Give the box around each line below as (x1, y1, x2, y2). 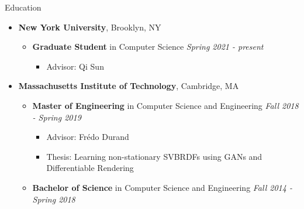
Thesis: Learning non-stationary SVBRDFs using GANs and (46, 150, 262, 162)
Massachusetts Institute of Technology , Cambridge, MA (18, 80, 239, 92)
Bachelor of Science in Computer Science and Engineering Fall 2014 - (32, 181, 292, 193)
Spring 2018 (32, 193, 75, 205)
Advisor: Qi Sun (46, 60, 104, 72)
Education (5, 1, 42, 13)
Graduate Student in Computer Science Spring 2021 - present (32, 40, 264, 53)
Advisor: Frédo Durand (46, 131, 129, 143)
